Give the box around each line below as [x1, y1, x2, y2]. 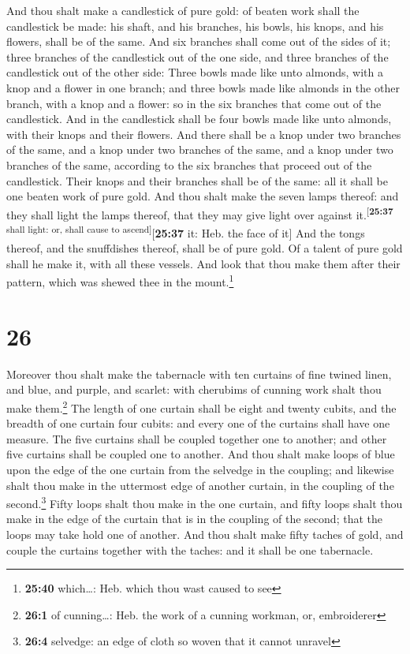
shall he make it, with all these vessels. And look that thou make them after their [6, 255, 401, 271]
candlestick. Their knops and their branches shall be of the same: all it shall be [6, 172, 388, 189]
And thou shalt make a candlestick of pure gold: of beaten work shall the [6, 2, 360, 18]
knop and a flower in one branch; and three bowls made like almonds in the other [6, 79, 400, 95]
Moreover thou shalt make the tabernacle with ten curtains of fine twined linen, [6, 365, 392, 382]
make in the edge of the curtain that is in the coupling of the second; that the [6, 510, 382, 527]
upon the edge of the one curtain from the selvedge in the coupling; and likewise [6, 462, 394, 477]
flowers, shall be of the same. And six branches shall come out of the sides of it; [6, 33, 391, 50]
